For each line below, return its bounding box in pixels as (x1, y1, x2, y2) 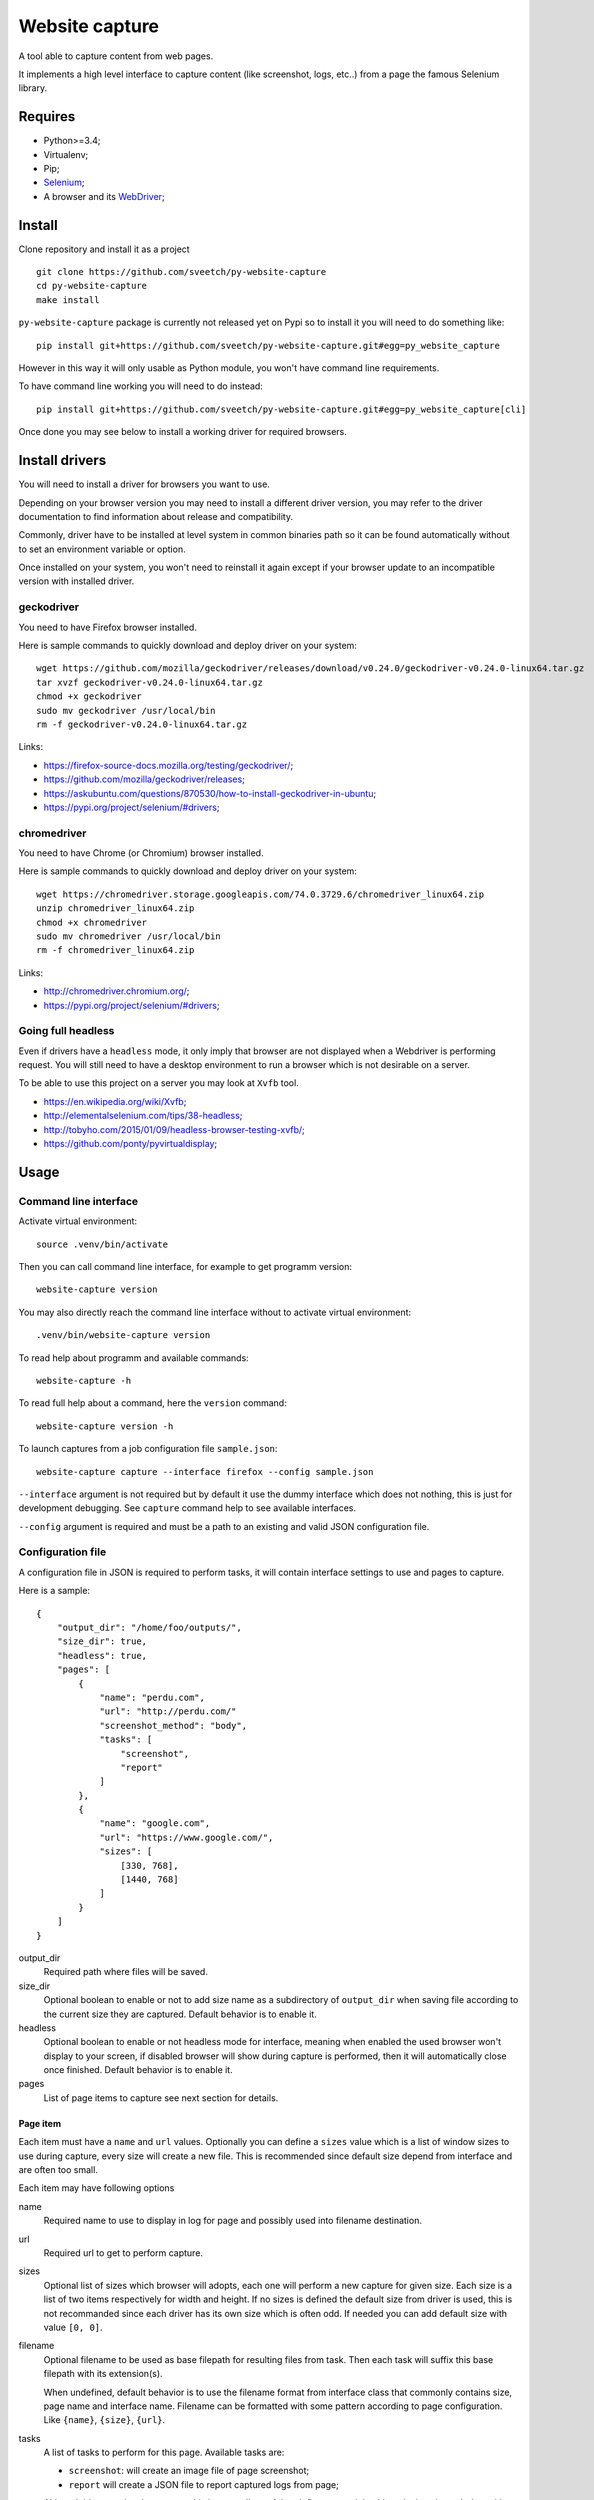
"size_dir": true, (56, 1636, 148, 1647)
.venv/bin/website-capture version (36, 1330, 211, 1341)
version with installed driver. (18, 575, 135, 587)
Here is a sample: (18, 1585, 90, 1597)
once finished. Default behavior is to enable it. (43, 2064, 234, 2076)
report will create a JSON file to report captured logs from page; (68, 2478, 339, 2490)
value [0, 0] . (43, 2321, 104, 2333)
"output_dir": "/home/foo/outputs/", (56, 1621, 242, 1633)
